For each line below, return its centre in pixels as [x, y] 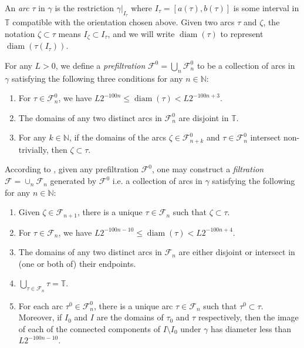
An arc [17, 8]
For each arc [41, 305]
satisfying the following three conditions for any [97, 78]
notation [20, 33]
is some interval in [266, 8]
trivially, [33, 149]
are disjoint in [204, 117]
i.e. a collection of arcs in [157, 181]
